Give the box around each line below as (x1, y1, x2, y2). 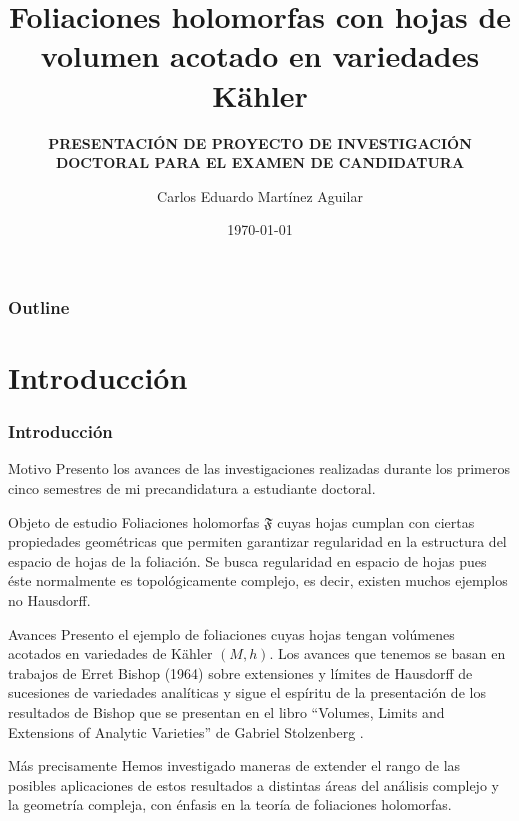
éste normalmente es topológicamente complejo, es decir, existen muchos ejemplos (8, 570, 508, 591)
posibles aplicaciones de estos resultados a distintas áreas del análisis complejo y (8, 774, 499, 795)
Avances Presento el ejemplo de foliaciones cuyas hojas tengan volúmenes (8, 623, 455, 644)
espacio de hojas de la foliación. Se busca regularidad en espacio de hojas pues (8, 550, 487, 571)
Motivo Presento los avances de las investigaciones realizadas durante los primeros (8, 458, 510, 479)
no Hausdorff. (8, 589, 91, 610)
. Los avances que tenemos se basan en (269, 643, 506, 664)
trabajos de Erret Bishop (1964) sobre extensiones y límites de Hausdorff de (8, 662, 473, 683)
